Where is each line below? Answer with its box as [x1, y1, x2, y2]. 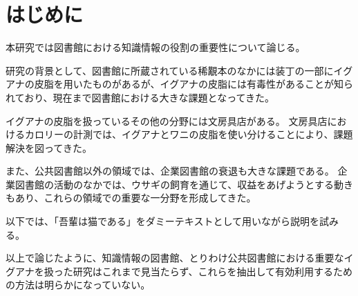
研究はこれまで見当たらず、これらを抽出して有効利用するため [73, 264, 353, 278]
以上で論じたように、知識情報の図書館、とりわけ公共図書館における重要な [6, 250, 344, 265]
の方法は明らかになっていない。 [6, 277, 151, 292]
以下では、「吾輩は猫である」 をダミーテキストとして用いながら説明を [6, 214, 320, 228]
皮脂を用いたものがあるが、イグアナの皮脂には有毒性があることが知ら [34, 77, 353, 91]
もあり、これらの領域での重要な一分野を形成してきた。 [6, 190, 256, 205]
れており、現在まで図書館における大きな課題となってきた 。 [6, 90, 275, 104]
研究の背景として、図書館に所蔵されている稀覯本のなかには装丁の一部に [6, 63, 334, 77]
